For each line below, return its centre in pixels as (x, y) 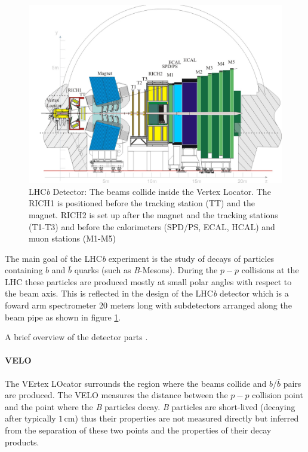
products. (22, 442)
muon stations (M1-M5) (72, 238)
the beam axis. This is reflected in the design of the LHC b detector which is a (147, 293)
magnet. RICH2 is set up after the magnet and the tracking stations (153, 214)
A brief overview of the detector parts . (76, 337)
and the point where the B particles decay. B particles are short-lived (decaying (150, 406)
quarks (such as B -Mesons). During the (146, 270)
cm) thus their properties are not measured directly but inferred (181, 418)
